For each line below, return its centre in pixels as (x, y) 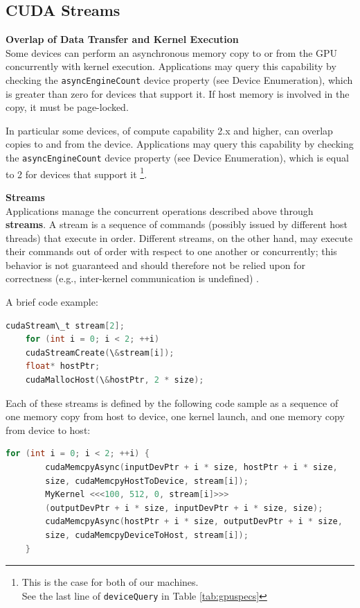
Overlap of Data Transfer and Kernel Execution (122, 39)
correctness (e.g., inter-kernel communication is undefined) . (132, 278)
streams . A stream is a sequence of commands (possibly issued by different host (177, 224)
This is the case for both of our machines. (110, 582)
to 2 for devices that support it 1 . (76, 173)
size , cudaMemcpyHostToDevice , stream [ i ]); (147, 481)
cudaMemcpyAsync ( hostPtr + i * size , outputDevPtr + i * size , (194, 522)
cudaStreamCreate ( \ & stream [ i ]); (100, 353)
